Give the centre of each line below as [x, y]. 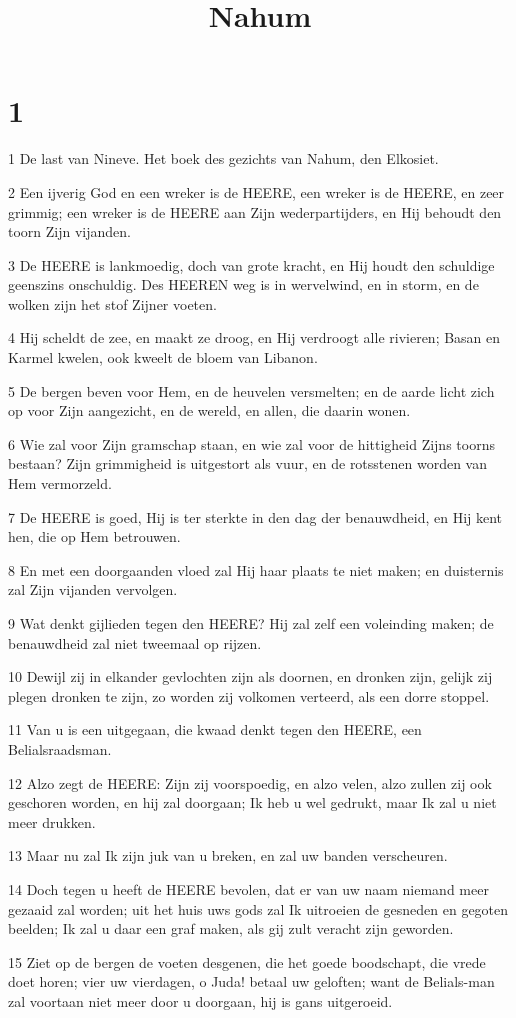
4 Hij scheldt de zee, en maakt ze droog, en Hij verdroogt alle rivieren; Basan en [254, 337]
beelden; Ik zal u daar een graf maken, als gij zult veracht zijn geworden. [231, 928]
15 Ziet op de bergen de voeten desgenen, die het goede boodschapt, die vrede [247, 961]
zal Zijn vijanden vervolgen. [93, 589]
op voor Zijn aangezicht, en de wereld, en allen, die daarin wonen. [209, 410]
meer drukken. [52, 821]
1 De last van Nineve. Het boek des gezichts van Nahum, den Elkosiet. [223, 158]
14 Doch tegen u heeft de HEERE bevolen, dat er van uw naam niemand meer [248, 888]
